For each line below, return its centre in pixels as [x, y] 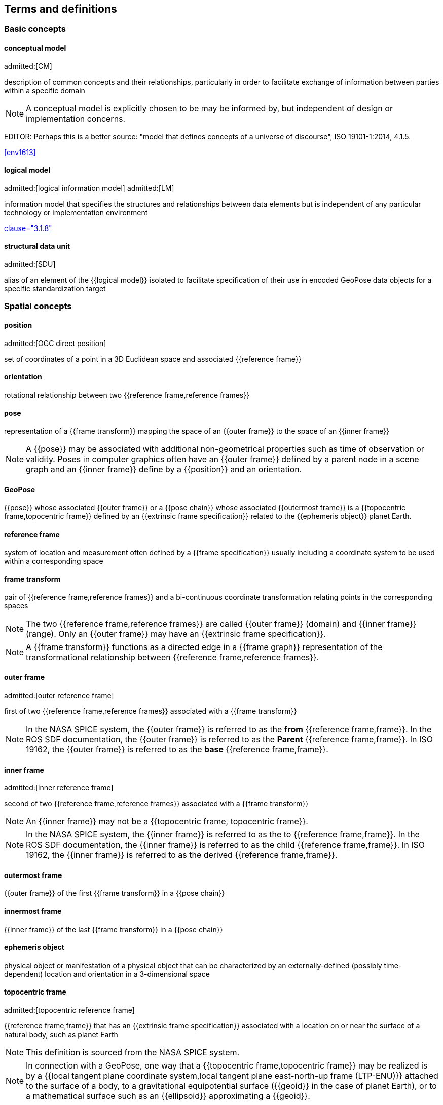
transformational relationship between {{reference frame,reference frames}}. [173, 657]
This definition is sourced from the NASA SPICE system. [133, 1053]
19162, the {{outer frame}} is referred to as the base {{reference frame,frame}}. [177, 749]
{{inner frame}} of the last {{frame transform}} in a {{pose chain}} [114, 929]
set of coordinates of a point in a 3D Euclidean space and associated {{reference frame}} [153, 359]
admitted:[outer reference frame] [59, 695]
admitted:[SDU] [30, 264]
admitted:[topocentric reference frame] [69, 1010]
